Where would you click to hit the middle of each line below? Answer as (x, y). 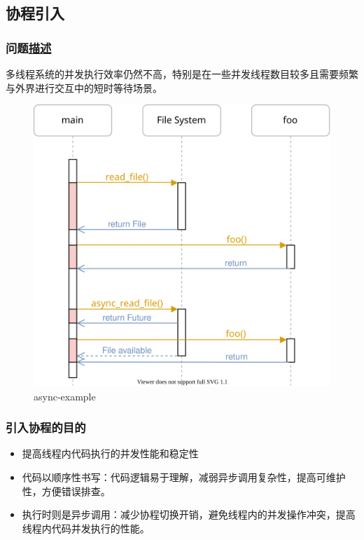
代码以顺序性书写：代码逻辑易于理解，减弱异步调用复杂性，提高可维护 (184, 477)
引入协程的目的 (46, 427)
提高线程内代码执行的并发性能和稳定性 (110, 453)
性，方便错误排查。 (66, 491)
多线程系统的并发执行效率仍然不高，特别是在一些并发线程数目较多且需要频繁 (182, 74)
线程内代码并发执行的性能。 (86, 528)
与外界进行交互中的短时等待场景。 (84, 87)
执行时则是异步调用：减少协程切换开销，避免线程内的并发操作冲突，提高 (189, 514)
